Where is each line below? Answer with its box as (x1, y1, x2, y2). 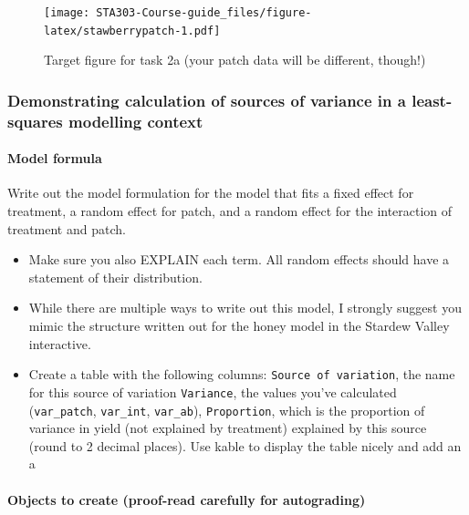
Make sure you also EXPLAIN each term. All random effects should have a (28, 250, 450, 269)
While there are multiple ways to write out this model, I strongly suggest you (28, 298, 462, 317)
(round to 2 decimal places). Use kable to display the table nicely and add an (28, 436, 462, 455)
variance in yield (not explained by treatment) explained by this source (28, 418, 427, 438)
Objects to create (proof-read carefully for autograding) (7, 489, 366, 509)
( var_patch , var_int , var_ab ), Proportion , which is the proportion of (28, 400, 425, 419)
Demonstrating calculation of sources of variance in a (7, 88, 406, 111)
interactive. (28, 334, 91, 353)
